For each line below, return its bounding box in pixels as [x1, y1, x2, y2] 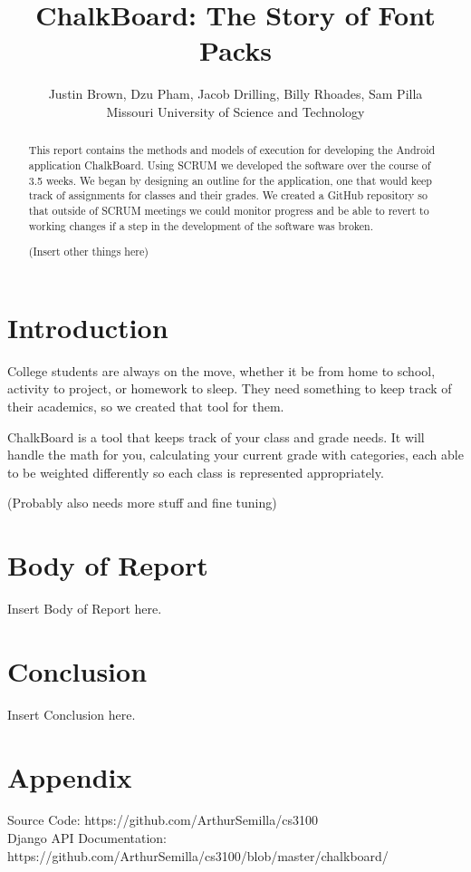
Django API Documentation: [7, 828, 167, 848]
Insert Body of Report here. [7, 599, 162, 617]
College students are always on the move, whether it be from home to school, [7, 361, 436, 380]
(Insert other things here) [28, 244, 149, 259]
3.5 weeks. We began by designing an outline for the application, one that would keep [28, 172, 432, 188]
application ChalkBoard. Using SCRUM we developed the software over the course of [28, 157, 431, 172]
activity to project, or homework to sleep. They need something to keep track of [7, 379, 452, 398]
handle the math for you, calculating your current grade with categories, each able [7, 445, 464, 464]
